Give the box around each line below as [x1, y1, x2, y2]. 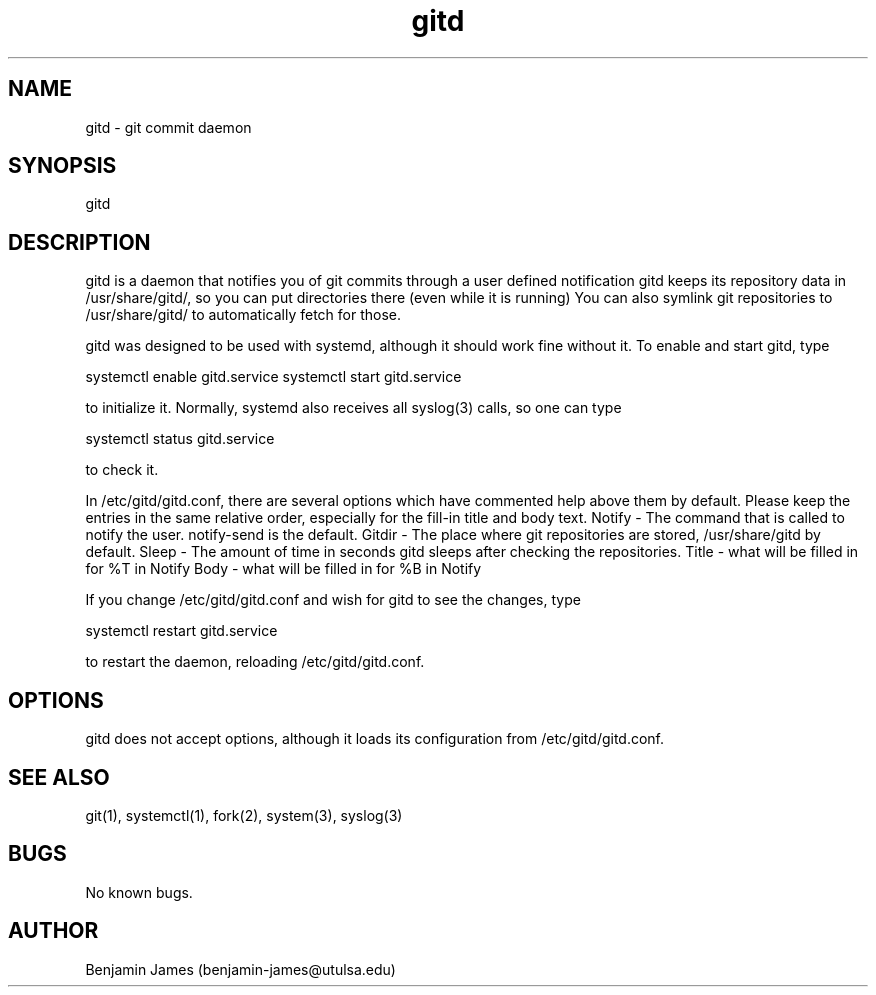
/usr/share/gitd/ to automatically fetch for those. [85, 306, 401, 324]
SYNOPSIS [8, 153, 117, 179]
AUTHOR [8, 918, 99, 944]
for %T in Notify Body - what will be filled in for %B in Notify [85, 560, 482, 578]
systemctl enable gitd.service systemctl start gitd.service [85, 368, 462, 386]
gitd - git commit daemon [85, 118, 252, 136]
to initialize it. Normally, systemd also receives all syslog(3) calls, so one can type [85, 399, 622, 417]
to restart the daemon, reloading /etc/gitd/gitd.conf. [85, 653, 425, 671]
